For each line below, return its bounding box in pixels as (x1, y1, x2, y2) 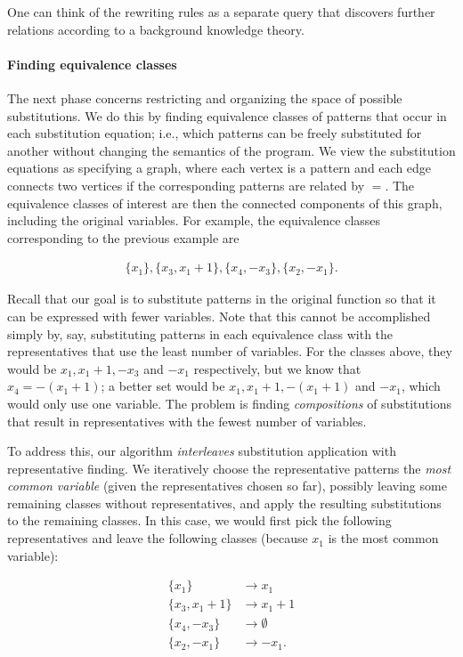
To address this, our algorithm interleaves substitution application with (7, 442, 396, 460)
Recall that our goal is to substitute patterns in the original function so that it (7, 289, 436, 308)
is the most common (328, 529, 439, 547)
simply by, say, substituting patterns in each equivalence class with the (7, 324, 394, 343)
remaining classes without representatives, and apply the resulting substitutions (7, 493, 442, 512)
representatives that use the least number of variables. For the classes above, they (7, 342, 452, 361)
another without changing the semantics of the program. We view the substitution (7, 141, 456, 159)
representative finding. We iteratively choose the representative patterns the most (7, 458, 451, 477)
